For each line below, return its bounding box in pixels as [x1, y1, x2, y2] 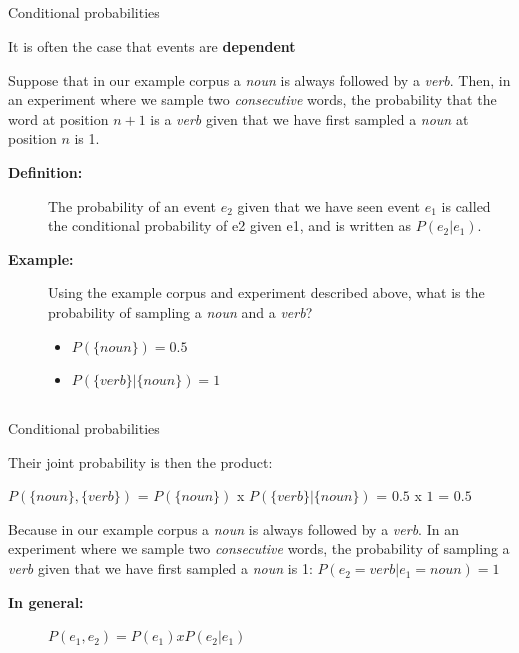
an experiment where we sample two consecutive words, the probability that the [8, 89, 497, 110]
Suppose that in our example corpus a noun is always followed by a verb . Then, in [8, 69, 511, 90]
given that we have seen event [237, 195, 421, 216]
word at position [8, 108, 109, 129]
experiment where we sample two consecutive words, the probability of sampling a [8, 538, 510, 559]
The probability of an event [48, 195, 217, 216]
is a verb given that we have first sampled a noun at [150, 108, 469, 129]
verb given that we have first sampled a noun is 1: [8, 558, 313, 579]
